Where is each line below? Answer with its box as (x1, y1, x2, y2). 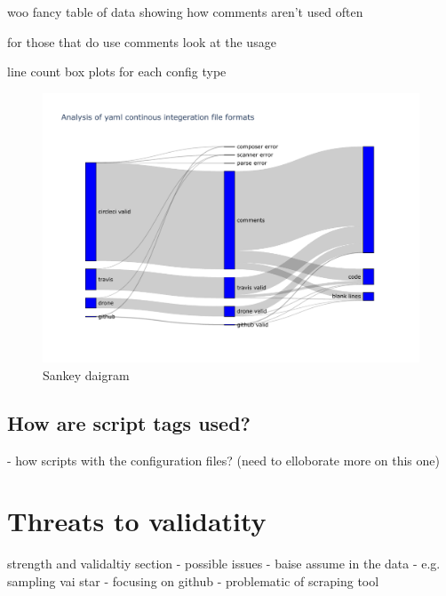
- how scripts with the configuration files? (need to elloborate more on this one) (7, 450, 440, 469)
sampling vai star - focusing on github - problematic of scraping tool (7, 571, 379, 590)
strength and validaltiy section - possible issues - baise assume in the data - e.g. (7, 554, 441, 573)
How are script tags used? (7, 409, 251, 436)
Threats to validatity (7, 503, 267, 539)
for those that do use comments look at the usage (7, 32, 276, 51)
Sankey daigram (43, 365, 130, 384)
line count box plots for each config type (7, 62, 227, 81)
